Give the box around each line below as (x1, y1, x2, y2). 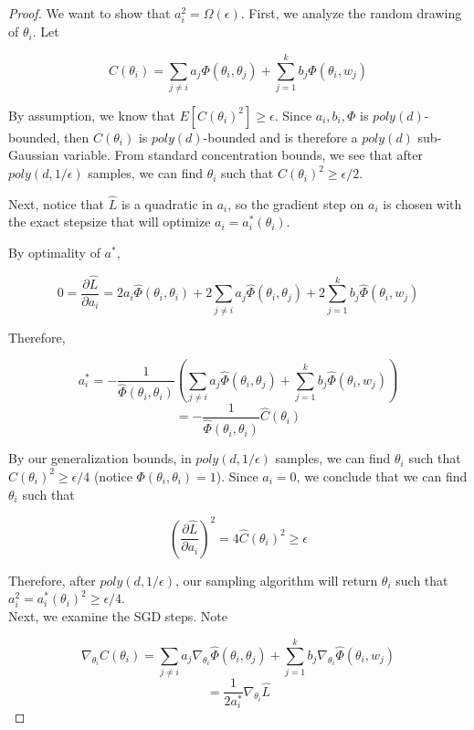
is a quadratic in (121, 194, 213, 213)
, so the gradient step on (227, 194, 364, 213)
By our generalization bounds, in (8, 449, 192, 468)
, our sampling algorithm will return (175, 570, 378, 589)
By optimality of (8, 243, 100, 262)
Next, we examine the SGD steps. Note (8, 607, 227, 626)
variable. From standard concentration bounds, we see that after (63, 145, 423, 164)
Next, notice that (8, 194, 104, 213)
